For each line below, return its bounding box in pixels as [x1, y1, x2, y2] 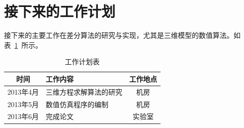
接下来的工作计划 [4, 1, 116, 21]
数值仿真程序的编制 [46, 99, 108, 109]
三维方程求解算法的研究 [46, 86, 122, 97]
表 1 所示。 [4, 39, 42, 50]
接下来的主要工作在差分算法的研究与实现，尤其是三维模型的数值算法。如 [4, 30, 241, 40]
